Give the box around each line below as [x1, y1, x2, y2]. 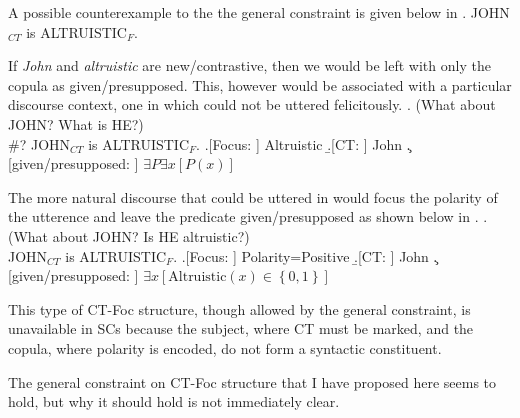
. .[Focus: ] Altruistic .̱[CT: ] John [196, 133, 403, 154]
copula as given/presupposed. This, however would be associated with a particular [8, 74, 512, 95]
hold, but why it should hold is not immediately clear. [8, 391, 340, 412]
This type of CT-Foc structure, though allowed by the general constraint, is [8, 298, 471, 319]
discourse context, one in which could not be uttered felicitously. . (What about [8, 94, 496, 115]
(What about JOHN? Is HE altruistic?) [8, 225, 250, 246]
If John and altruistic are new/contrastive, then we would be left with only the [8, 55, 491, 76]
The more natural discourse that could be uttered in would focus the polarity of [8, 186, 498, 207]
